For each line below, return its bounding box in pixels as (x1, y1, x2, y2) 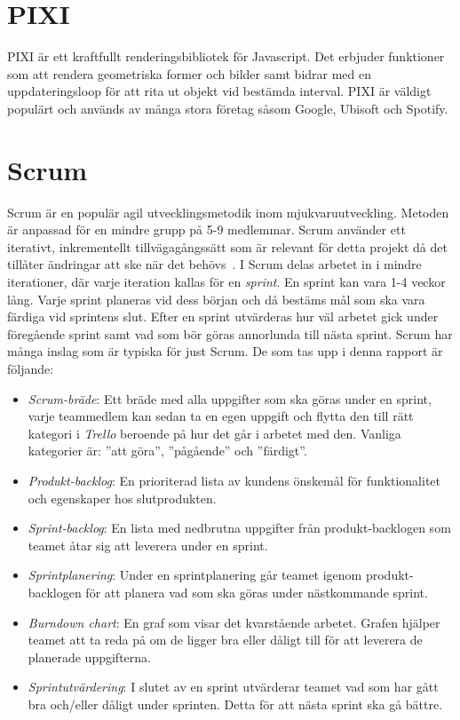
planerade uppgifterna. (28, 647, 151, 666)
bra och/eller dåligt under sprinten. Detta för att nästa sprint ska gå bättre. (28, 694, 443, 713)
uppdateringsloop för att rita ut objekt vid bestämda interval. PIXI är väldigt (7, 82, 432, 100)
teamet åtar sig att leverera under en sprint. (28, 535, 268, 554)
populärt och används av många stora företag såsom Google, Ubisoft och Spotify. (7, 99, 448, 117)
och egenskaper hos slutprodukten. (28, 488, 217, 507)
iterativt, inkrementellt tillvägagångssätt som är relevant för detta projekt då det (7, 237, 448, 256)
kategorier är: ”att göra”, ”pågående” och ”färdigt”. (28, 441, 307, 460)
